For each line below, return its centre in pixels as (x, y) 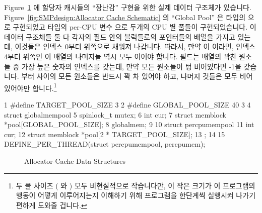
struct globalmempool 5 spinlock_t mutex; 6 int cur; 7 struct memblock (115, 114)
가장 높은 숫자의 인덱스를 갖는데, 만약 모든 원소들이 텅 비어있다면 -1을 (132, 66)
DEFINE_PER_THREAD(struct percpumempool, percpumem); (105, 144)
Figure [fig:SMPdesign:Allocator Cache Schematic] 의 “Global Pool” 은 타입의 (125, 17)
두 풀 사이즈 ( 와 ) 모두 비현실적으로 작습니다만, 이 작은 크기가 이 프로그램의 (136, 185)
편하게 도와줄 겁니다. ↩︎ (51, 205)
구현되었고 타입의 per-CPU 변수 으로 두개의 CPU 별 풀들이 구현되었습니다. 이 (135, 27)
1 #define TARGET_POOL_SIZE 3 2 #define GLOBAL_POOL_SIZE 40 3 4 (127, 104)
